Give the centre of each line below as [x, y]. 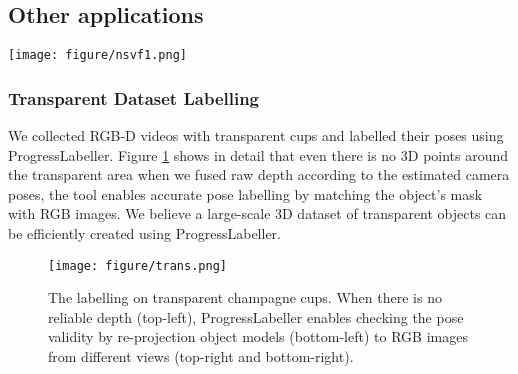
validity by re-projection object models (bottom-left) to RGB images [258, 336]
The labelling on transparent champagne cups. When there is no [245, 297]
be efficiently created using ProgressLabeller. [144, 233]
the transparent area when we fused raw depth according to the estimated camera [259, 174]
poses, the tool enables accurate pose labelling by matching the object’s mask [245, 193]
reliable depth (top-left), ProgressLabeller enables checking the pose [256, 316]
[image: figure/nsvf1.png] [97, 55]
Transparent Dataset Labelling [134, 97]
